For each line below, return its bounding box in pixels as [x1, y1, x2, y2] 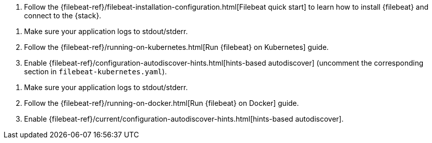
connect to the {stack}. [24, 11, 101, 20]
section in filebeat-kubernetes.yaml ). [24, 67, 167, 76]
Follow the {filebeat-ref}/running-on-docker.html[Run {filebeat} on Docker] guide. [24, 99, 299, 107]
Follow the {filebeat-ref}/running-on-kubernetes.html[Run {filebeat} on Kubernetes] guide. [24, 43, 329, 51]
